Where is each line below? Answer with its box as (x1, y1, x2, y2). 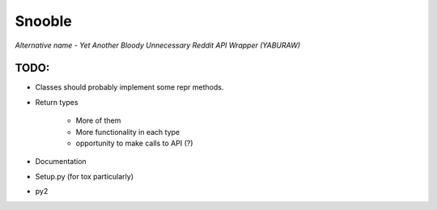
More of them (75, 115, 121, 125)
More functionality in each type (75, 127, 180, 136)
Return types (35, 97, 78, 107)
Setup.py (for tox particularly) (35, 171, 134, 181)
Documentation (35, 157, 87, 166)
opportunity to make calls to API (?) (75, 138, 193, 149)
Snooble (15, 12, 73, 30)
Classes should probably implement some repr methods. (35, 82, 224, 92)
